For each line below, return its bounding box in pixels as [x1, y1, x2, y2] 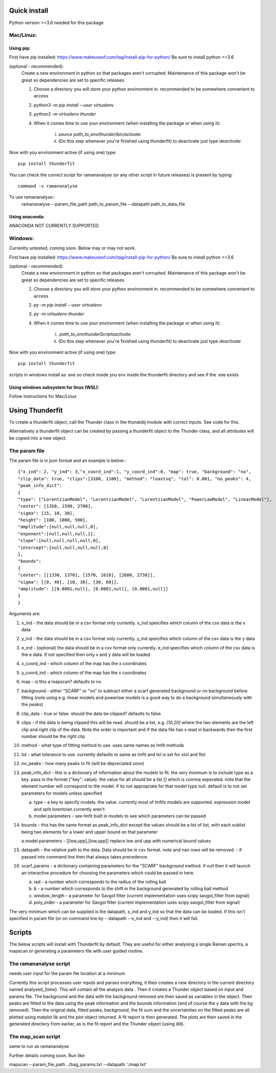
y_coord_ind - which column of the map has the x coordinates [21, 670, 147, 675]
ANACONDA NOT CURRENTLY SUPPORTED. [9, 223, 100, 229]
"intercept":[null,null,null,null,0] [18, 545, 109, 551]
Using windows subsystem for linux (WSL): [9, 384, 99, 390]
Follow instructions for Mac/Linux [9, 394, 77, 399]
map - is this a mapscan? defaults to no [21, 679, 102, 685]
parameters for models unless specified [21, 790, 102, 796]
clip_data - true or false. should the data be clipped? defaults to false [21, 710, 161, 716]
